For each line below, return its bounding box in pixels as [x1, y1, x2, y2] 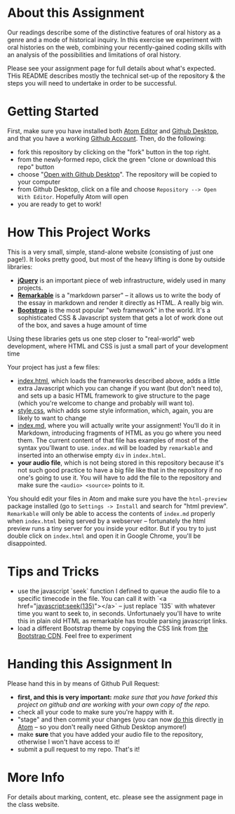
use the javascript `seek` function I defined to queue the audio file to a [17, 587, 221, 595]
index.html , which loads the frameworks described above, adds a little [17, 377, 220, 385]
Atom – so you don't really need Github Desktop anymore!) [17, 722, 187, 731]
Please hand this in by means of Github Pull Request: [7, 679, 160, 688]
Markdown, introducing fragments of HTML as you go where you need [17, 428, 222, 437]
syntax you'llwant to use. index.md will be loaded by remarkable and [17, 443, 213, 452]
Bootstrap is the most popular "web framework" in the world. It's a [17, 306, 210, 314]
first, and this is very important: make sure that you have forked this [17, 693, 218, 701]
